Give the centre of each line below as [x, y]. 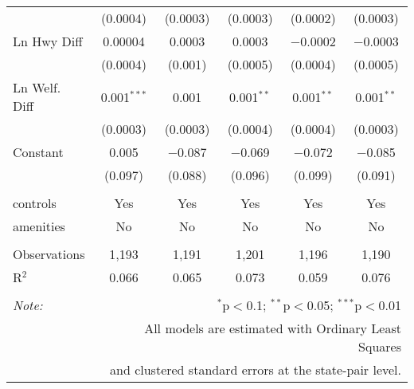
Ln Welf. [37, 87]
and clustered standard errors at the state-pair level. [256, 369]
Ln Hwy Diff [48, 41]
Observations [49, 254]
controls [35, 203]
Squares [380, 346]
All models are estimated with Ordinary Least [273, 328]
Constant [38, 152]
